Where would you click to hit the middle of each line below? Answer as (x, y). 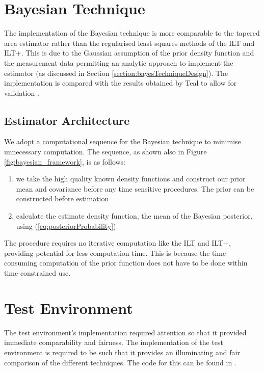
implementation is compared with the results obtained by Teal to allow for (121, 83)
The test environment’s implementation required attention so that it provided (125, 332)
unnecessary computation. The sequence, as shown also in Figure (105, 152)
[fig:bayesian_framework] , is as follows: (65, 161)
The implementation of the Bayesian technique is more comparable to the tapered (132, 33)
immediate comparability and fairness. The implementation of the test (114, 342)
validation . (22, 92)
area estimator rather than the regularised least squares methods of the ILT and (129, 43)
